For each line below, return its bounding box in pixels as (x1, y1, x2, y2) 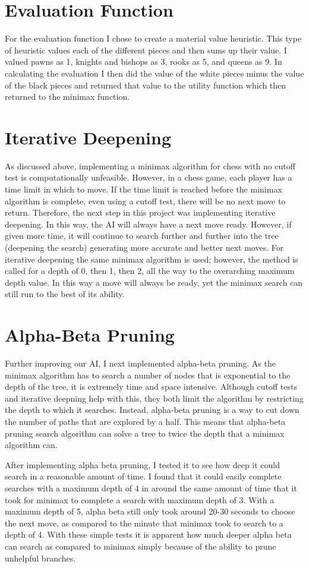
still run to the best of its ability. (5, 288, 125, 300)
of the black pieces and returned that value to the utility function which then (5, 78, 286, 91)
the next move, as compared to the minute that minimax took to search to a (5, 516, 283, 529)
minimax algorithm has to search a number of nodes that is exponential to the (5, 368, 291, 381)
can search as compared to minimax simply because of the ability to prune (5, 539, 276, 552)
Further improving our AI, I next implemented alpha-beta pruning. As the (5, 357, 276, 370)
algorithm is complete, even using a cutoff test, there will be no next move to (5, 194, 286, 207)
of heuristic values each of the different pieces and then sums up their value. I (5, 43, 287, 56)
